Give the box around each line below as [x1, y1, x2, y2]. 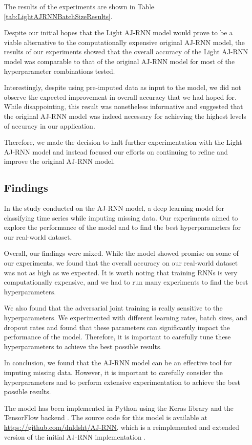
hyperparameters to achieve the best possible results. [4, 341, 162, 351]
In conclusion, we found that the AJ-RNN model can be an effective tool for [4, 357, 232, 368]
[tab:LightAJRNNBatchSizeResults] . [4, 11, 113, 21]
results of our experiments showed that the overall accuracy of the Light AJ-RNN [4, 46, 248, 57]
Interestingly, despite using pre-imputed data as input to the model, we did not [4, 82, 241, 92]
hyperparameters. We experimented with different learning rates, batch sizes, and [4, 312, 247, 323]
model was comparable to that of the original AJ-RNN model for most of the [4, 56, 235, 66]
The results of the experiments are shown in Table [4, 1, 154, 11]
